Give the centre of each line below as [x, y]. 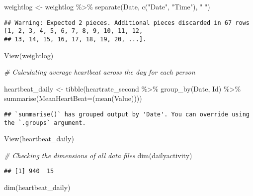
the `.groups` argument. [45, 123]
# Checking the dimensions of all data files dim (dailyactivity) [98, 155]
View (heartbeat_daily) [39, 139]
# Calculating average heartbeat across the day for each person [100, 72]
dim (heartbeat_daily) [37, 187]
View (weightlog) [29, 55]
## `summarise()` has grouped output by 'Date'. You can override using [127, 114]
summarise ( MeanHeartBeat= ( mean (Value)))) [73, 98]
